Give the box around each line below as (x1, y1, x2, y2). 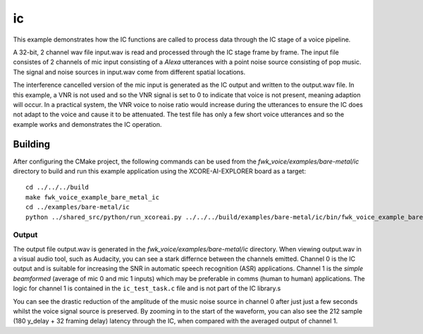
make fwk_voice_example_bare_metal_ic (25, 193, 160, 201)
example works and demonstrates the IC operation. (13, 120, 162, 128)
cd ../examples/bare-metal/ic (25, 203, 130, 211)
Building (13, 138, 51, 151)
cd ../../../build (25, 183, 90, 192)
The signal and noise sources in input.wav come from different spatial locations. (13, 68, 246, 76)
